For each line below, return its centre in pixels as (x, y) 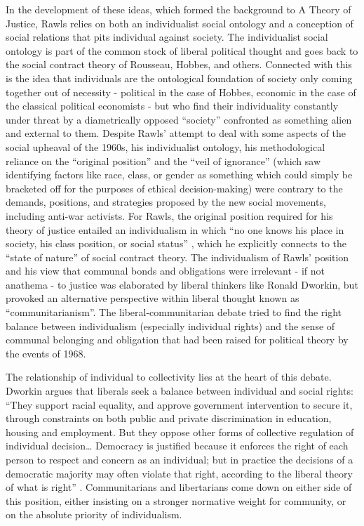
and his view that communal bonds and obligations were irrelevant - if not (165, 271)
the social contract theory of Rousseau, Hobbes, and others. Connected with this (179, 64)
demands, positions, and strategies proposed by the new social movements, (166, 202)
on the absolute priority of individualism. (94, 514)
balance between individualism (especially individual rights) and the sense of (170, 326)
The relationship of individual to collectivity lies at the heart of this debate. (169, 377)
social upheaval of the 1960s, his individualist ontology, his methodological (166, 146)
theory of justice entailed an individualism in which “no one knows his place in (175, 229)
